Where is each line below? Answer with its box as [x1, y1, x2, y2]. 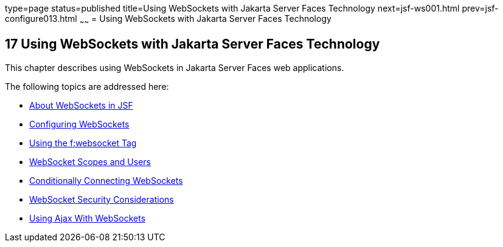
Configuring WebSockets [29, 118, 130, 129]
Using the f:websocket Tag [29, 137, 137, 148]
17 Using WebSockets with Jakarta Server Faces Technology [5, 36, 380, 52]
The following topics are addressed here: [5, 81, 169, 92]
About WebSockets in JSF [29, 100, 133, 110]
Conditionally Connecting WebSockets [29, 175, 183, 186]
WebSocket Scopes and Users [29, 156, 151, 167]
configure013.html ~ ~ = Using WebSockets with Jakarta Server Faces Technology [5, 13, 331, 26]
